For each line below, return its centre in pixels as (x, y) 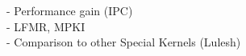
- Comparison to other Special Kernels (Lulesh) (124, 42)
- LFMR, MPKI (46, 26)
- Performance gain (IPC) (70, 10)
